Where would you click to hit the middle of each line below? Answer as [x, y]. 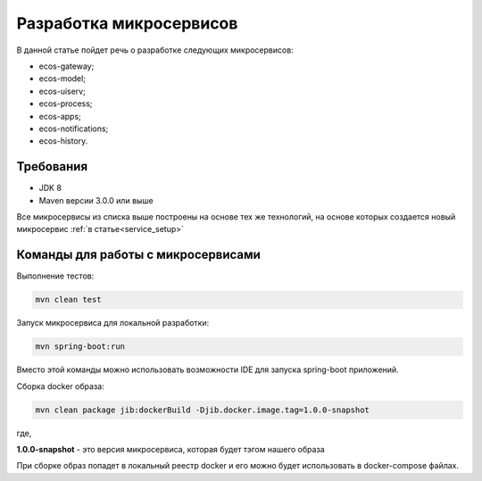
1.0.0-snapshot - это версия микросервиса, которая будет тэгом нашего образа [170, 449]
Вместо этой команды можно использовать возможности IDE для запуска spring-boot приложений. [208, 369]
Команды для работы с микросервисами [138, 255]
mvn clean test [68, 300]
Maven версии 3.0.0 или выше [96, 200]
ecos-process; [66, 104]
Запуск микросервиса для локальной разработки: [113, 323]
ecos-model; [62, 79]
